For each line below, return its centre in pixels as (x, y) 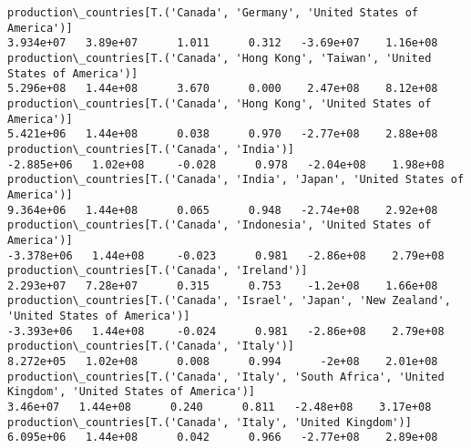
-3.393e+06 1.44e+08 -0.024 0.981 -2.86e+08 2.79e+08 (226, 331)
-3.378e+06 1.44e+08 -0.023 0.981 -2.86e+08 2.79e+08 (226, 255)
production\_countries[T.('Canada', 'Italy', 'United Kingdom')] (210, 422)
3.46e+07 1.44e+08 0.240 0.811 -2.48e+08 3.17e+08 (220, 407)
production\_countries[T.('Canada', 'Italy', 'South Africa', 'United (226, 377)
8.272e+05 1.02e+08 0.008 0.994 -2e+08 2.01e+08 (223, 362)
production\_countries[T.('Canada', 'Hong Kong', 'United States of (220, 103)
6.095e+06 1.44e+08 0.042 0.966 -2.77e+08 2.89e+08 (223, 438)
